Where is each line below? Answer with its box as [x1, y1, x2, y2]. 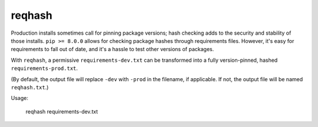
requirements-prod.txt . [11, 65, 78, 72]
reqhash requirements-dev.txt [25, 108, 98, 115]
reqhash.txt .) [11, 83, 49, 91]
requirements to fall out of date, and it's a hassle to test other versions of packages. [11, 46, 214, 53]
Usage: [11, 95, 29, 102]
